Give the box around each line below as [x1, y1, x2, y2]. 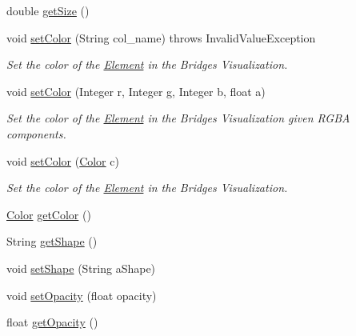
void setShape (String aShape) [6, 259, 156, 276]
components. [6, 125, 66, 142]
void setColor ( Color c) [6, 152, 119, 169]
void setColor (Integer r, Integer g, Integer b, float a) [6, 82, 266, 99]
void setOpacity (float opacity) [6, 286, 157, 303]
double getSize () [6, 2, 90, 18]
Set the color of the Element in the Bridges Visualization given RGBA [6, 110, 350, 126]
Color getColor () [6, 206, 91, 222]
